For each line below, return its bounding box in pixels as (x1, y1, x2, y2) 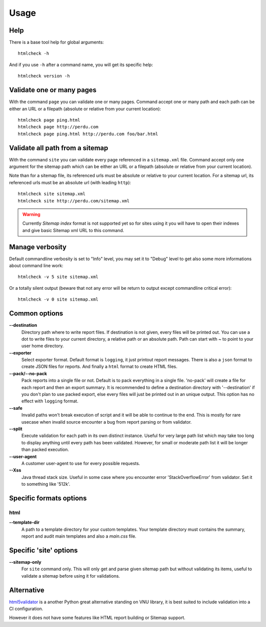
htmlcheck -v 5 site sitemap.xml (18, 274, 99, 280)
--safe (9, 405, 23, 411)
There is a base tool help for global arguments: (9, 39, 104, 45)
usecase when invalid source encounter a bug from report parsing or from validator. (21, 419, 192, 425)
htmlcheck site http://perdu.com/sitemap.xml (18, 198, 130, 203)
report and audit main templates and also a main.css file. (21, 533, 136, 539)
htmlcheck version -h (18, 73, 70, 79)
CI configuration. (9, 606, 43, 612)
